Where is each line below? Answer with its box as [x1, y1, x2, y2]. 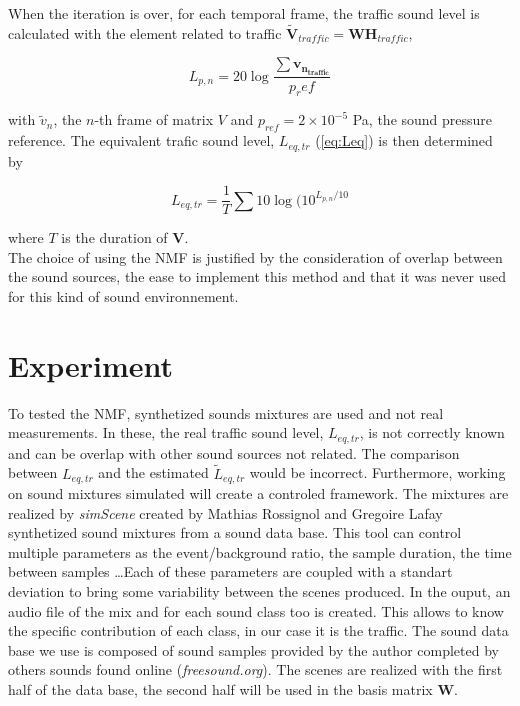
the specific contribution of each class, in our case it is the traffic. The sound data [8, 620, 509, 641]
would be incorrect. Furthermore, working [249, 462, 506, 483]
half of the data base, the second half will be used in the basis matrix [8, 678, 433, 699]
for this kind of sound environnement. [8, 286, 239, 307]
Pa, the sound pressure [352, 109, 493, 130]
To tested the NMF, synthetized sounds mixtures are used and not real [8, 402, 444, 423]
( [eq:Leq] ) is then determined [315, 130, 493, 151]
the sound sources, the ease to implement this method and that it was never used [8, 266, 506, 287]
